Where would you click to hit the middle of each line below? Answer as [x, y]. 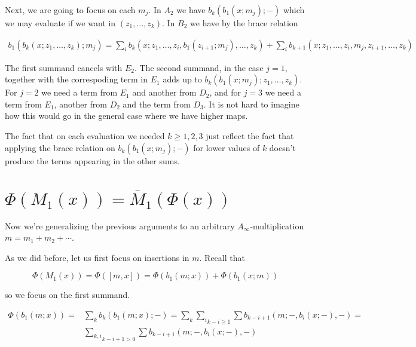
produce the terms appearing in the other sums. [92, 160]
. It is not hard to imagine [251, 104]
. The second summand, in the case [199, 67]
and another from [164, 92]
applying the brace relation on [60, 147]
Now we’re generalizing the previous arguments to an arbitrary [120, 225]
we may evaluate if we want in [60, 23]
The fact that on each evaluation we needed [85, 136]
